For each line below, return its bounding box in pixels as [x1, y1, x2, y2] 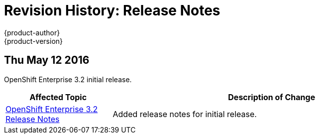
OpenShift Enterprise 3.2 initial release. [4, 75, 132, 84]
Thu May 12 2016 [4, 54, 90, 67]
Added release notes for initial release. [112, 109, 257, 119]
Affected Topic [29, 92, 87, 102]
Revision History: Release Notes [4, 2, 220, 19]
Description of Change [228, 92, 316, 102]
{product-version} [4, 36, 63, 45]
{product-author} [4, 28, 60, 37]
